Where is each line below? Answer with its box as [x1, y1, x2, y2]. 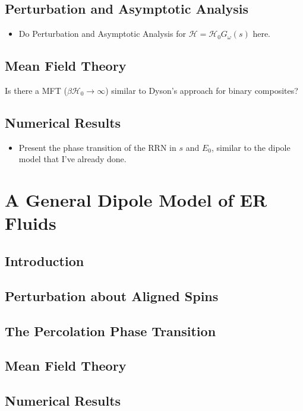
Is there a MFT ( [5, 84, 67, 96]
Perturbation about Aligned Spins [5, 286, 219, 305]
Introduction [5, 251, 84, 270]
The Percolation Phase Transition [5, 321, 216, 340]
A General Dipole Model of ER [5, 188, 267, 212]
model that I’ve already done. [18, 153, 127, 165]
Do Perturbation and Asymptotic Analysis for [18, 27, 186, 40]
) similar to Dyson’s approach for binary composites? [105, 84, 298, 96]
